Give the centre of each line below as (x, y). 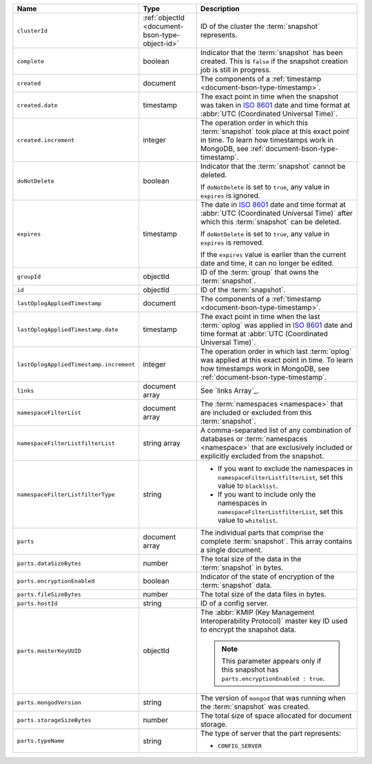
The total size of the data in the (251, 559)
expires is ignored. (230, 195)
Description (220, 9)
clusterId (32, 31)
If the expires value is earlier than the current (273, 255)
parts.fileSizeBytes (49, 594)
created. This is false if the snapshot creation (274, 61)
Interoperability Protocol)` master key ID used (274, 621)
